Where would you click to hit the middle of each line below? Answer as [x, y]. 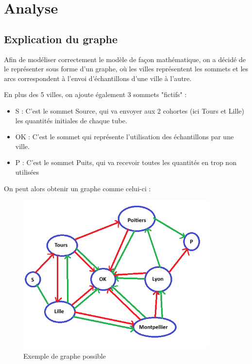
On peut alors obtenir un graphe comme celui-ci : [77, 188]
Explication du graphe [61, 39]
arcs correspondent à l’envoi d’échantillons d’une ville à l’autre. [98, 78]
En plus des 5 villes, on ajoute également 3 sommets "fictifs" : [95, 94]
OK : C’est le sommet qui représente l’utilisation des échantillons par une [125, 137]
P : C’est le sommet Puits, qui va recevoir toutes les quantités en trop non [126, 162]
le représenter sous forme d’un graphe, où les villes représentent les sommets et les [126, 69]
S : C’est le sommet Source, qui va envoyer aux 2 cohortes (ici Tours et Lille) [130, 110]
